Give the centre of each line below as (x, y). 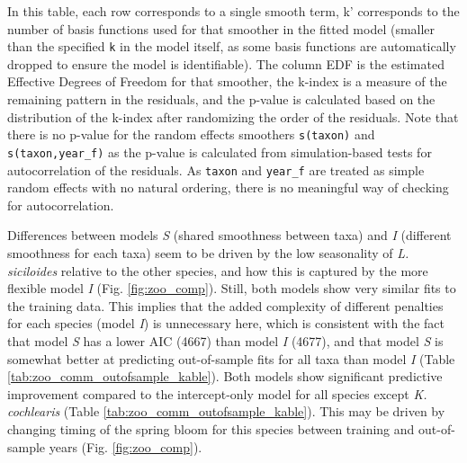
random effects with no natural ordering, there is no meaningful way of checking (228, 187)
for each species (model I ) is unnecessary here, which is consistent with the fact (226, 323)
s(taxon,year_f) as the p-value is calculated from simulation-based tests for (220, 151)
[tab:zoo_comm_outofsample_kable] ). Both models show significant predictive (225, 376)
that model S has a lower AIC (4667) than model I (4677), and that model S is (225, 340)
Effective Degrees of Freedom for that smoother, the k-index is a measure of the (227, 81)
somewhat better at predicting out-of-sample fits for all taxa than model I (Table (231, 358)
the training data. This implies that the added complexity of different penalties (225, 305)
